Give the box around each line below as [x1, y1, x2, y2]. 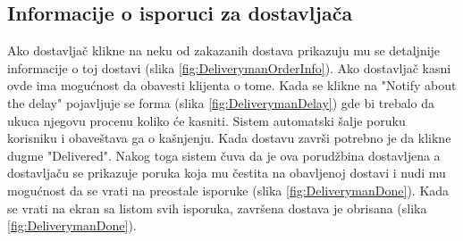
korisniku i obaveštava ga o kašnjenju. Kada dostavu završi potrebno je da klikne [7, 129, 451, 147]
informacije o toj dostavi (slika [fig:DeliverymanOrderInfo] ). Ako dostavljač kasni [7, 58, 451, 77]
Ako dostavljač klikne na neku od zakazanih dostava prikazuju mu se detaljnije [7, 41, 441, 60]
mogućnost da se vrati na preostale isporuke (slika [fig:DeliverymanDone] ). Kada [7, 180, 450, 199]
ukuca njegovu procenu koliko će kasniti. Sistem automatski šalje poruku [7, 111, 406, 129]
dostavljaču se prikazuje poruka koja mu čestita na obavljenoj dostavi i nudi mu [7, 163, 446, 182]
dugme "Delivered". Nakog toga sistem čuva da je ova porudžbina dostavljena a [7, 145, 441, 164]
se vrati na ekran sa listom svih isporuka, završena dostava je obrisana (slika [7, 198, 427, 217]
